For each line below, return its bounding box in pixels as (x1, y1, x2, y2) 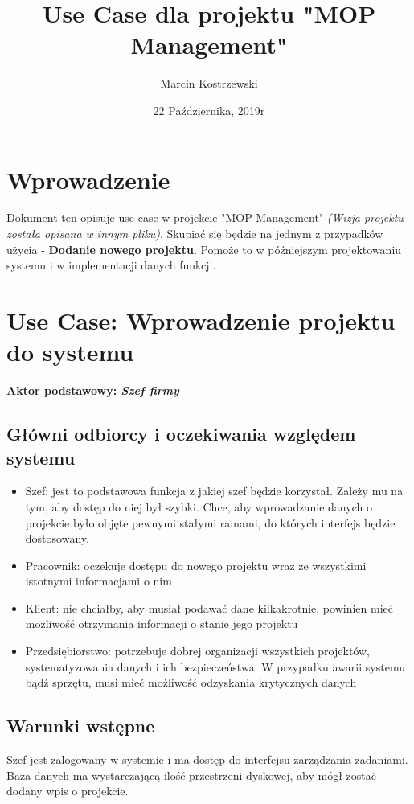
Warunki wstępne (6, 713, 155, 738)
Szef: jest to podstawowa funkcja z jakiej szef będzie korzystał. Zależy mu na (25, 482, 404, 499)
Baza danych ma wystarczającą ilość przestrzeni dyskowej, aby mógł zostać (6, 766, 376, 783)
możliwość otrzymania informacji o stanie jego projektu (25, 615, 298, 632)
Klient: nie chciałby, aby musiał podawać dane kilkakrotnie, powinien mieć (25, 599, 393, 616)
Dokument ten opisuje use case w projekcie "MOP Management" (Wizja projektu (6, 209, 404, 226)
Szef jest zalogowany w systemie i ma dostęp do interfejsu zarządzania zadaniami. (6, 751, 408, 768)
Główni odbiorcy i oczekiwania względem (6, 421, 356, 446)
